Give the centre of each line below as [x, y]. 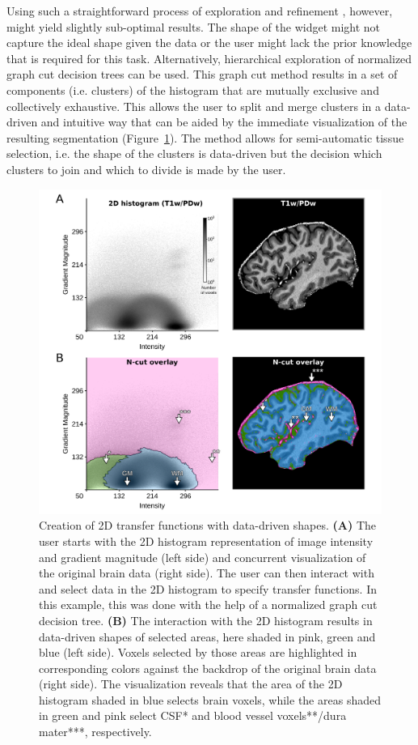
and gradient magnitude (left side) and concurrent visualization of [203, 557]
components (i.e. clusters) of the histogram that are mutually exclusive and [193, 89]
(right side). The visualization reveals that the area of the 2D [191, 684]
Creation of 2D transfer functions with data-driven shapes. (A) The [207, 525]
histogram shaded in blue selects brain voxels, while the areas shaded [210, 699]
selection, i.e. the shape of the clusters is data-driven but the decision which [194, 153]
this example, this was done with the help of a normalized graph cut [208, 605]
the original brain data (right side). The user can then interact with [207, 573]
